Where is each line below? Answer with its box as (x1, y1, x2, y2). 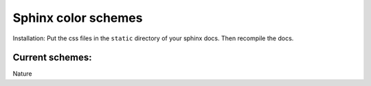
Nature (12, 70, 32, 78)
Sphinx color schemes (12, 10, 143, 25)
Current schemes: (12, 52, 92, 63)
